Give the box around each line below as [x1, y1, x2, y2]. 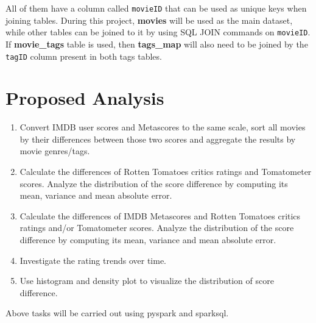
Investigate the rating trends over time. [19, 254, 166, 266]
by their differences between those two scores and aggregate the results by [19, 132, 296, 145]
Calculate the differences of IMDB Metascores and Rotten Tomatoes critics [19, 209, 301, 222]
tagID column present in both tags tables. [5, 49, 162, 62]
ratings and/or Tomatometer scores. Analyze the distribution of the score [19, 221, 294, 234]
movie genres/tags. [19, 144, 90, 157]
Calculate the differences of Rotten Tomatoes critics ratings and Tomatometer [19, 165, 312, 178]
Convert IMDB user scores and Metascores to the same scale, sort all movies [19, 121, 306, 133]
